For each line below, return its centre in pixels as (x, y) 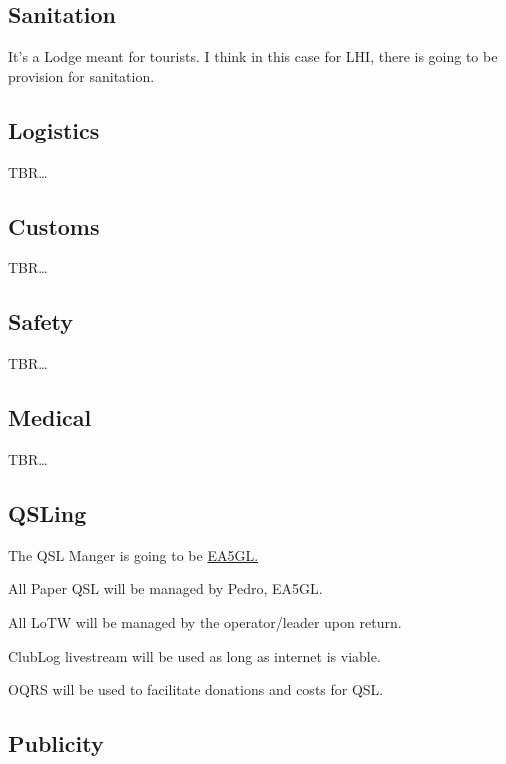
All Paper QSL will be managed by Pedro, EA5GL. (165, 588)
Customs (54, 225)
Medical (50, 417)
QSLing (47, 512)
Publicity (56, 743)
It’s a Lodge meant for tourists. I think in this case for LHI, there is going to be (253, 56)
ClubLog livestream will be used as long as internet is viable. (194, 655)
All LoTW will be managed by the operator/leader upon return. (205, 621)
